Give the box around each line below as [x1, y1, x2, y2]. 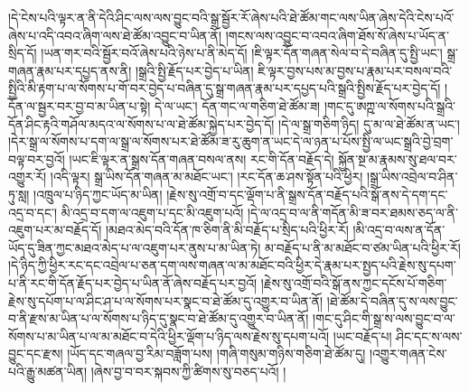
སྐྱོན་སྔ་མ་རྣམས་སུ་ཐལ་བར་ [338, 149, 457, 168]
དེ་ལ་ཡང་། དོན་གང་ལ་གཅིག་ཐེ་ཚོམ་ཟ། [154, 96, 321, 115]
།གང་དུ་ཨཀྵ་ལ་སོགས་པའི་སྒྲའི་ [324, 96, 455, 115]
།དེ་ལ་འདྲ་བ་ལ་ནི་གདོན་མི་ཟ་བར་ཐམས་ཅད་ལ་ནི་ [247, 202, 458, 221]
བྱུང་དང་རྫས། [8, 344, 63, 363]
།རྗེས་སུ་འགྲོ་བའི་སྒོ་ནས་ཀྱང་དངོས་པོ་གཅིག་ [260, 273, 447, 292]
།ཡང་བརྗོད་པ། [333, 326, 392, 345]
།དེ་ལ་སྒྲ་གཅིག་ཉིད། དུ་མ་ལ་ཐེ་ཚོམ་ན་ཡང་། [278, 114, 460, 133]
